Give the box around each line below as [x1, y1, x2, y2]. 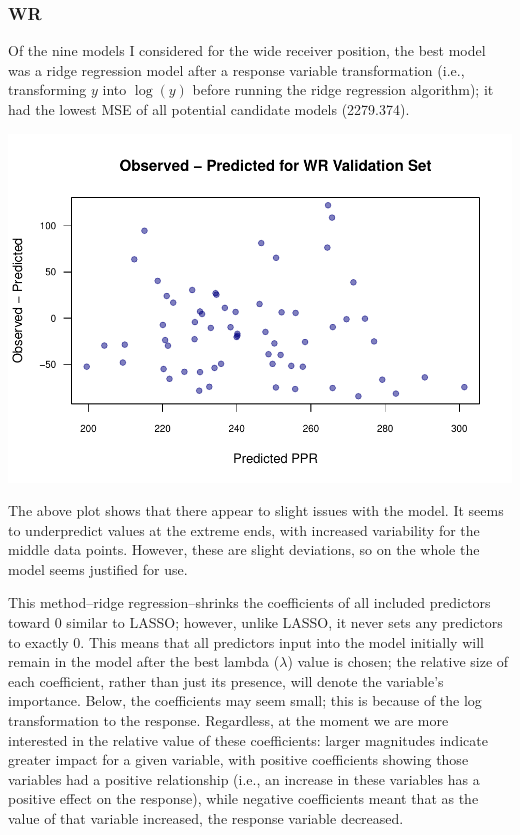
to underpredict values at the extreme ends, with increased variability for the [8, 519, 480, 540]
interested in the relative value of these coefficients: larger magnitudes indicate [8, 729, 488, 750]
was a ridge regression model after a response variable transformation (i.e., [8, 59, 465, 80]
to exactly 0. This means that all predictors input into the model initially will [8, 631, 484, 652]
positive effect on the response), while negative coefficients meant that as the [8, 788, 479, 809]
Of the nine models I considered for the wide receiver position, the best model [8, 40, 486, 61]
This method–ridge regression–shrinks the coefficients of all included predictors [8, 592, 491, 613]
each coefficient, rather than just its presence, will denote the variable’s [8, 670, 444, 691]
